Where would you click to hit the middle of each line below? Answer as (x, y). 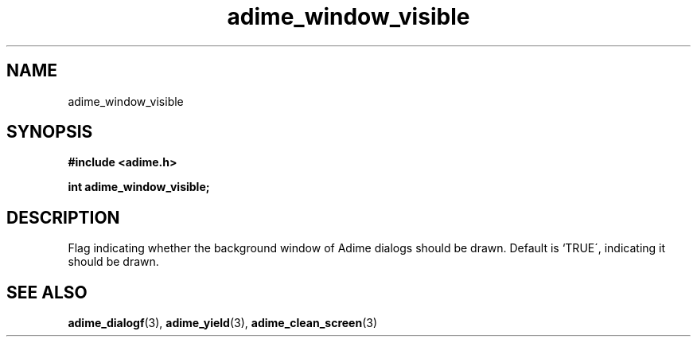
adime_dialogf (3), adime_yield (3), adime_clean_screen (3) (223, 323)
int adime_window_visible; (139, 187)
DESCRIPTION (63, 217)
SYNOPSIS (50, 132)
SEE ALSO (47, 292)
